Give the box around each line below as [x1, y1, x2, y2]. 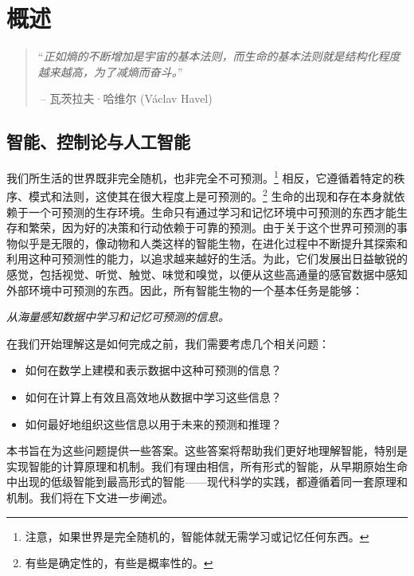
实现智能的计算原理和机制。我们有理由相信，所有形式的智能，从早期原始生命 [6, 457, 408, 474]
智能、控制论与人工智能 [6, 129, 190, 154]
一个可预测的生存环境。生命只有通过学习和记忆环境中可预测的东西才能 [28, 203, 396, 220]
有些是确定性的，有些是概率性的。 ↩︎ [25, 554, 213, 571]
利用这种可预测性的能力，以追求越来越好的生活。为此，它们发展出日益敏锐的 [6, 250, 408, 267]
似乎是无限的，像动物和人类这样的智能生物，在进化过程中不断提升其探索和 [17, 234, 408, 251]
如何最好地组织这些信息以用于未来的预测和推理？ [25, 415, 282, 432]
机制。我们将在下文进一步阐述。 [6, 488, 174, 505]
